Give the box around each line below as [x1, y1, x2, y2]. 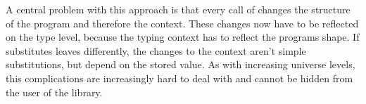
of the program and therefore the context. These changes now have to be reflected [6, 15, 359, 30]
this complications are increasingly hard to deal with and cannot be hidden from [6, 70, 353, 85]
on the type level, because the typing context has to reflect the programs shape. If [6, 30, 360, 44]
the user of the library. [6, 84, 103, 99]
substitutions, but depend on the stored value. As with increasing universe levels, [6, 57, 355, 72]
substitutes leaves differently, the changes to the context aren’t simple [6, 43, 306, 58]
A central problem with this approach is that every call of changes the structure [6, 2, 351, 16]
